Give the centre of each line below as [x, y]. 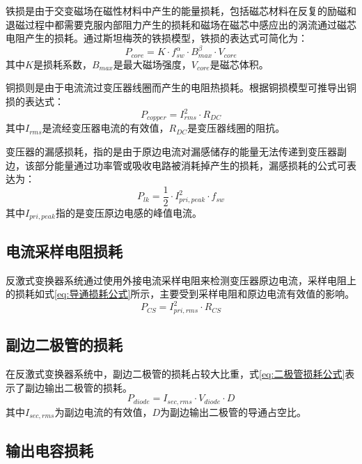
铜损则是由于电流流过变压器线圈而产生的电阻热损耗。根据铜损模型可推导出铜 [181, 87]
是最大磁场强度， [152, 64]
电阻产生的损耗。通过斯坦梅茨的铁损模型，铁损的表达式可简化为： [157, 38]
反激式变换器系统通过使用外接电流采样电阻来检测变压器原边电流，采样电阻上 [181, 280]
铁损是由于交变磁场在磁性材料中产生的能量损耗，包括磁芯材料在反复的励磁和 [181, 10]
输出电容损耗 [49, 450]
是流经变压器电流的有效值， [105, 128]
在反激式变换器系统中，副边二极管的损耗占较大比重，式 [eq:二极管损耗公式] [175, 374]
